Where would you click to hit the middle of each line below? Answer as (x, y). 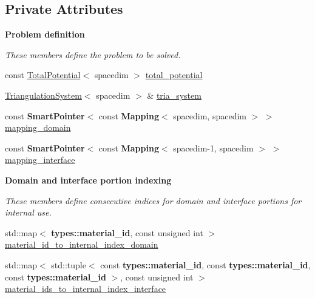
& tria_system (174, 95)
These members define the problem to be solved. (93, 54)
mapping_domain (38, 127)
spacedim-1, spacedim (213, 147)
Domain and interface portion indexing (88, 180)
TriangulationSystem (43, 95)
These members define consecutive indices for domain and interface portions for (153, 200)
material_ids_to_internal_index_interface (86, 289)
